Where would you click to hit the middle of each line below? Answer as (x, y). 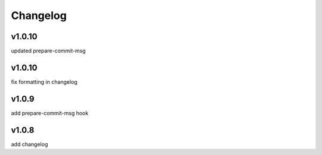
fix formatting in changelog (44, 82)
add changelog (30, 144)
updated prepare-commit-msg (48, 51)
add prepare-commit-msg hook (50, 113)
